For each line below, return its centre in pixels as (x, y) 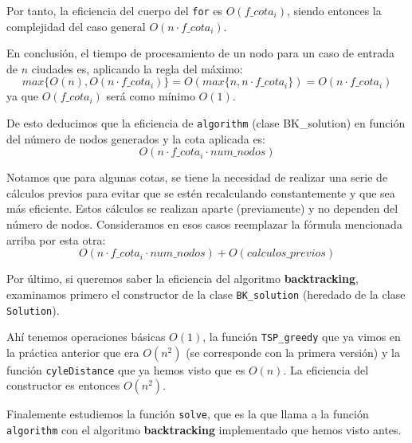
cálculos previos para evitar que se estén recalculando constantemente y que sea (201, 192)
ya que (23, 96)
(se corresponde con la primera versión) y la (293, 352)
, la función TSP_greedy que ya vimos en (302, 337)
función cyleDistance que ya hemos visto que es (126, 369)
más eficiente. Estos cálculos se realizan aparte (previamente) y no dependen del (202, 208)
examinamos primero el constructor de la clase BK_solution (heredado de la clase (206, 294)
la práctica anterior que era (73, 352)
